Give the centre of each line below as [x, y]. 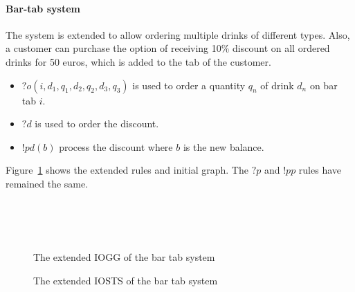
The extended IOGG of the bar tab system [124, 257]
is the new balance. [224, 146]
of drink [277, 85]
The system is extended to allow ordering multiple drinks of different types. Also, [178, 34]
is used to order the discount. [97, 124]
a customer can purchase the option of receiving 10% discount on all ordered [168, 48]
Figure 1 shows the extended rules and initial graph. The [127, 170]
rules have [320, 170]
